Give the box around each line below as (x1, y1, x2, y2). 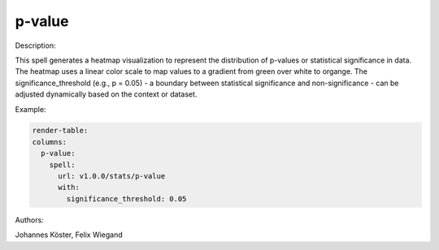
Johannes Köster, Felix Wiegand (15, 230, 124, 239)
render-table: (32, 126, 89, 136)
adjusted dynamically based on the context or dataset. (15, 89, 198, 99)
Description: (15, 41, 56, 50)
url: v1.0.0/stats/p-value (58, 171, 166, 181)
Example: (15, 104, 46, 114)
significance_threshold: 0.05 (66, 194, 187, 203)
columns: (32, 137, 67, 146)
